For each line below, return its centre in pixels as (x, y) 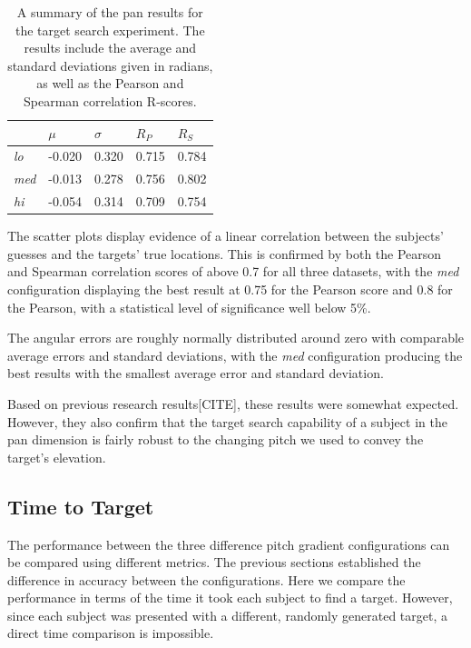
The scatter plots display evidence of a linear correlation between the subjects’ (226, 236)
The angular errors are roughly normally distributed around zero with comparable (236, 338)
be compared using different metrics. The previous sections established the (214, 562)
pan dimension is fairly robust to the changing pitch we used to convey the (216, 439)
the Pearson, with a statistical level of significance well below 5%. (189, 307)
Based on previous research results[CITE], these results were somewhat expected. (233, 403)
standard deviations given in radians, (110, 65)
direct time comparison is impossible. (111, 633)
